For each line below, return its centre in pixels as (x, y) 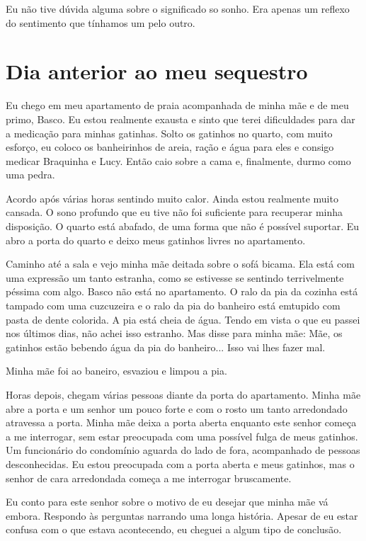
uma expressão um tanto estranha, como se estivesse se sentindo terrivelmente (175, 277)
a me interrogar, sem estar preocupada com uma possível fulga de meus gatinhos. (182, 436)
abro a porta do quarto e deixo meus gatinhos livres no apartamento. (156, 240)
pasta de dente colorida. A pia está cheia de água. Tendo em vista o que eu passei (183, 319)
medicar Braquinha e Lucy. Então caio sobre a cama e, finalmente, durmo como (178, 160)
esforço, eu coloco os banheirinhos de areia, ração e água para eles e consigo (170, 147)
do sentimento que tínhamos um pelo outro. (101, 22)
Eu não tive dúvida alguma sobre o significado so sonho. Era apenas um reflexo (178, 8)
